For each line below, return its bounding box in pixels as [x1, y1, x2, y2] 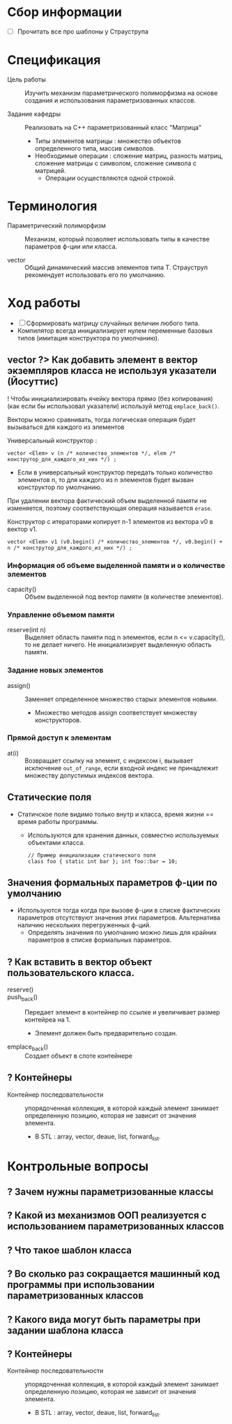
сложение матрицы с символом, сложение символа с [34, 158, 197, 167]
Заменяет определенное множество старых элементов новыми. [24, 695, 218, 703]
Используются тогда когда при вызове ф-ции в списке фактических [17, 906, 221, 915]
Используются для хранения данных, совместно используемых [27, 831, 219, 839]
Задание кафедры [7, 110, 61, 118]
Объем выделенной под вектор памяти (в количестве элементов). [24, 592, 224, 601]
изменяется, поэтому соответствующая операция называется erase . [7, 504, 212, 512]
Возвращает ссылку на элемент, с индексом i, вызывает [24, 756, 194, 765]
